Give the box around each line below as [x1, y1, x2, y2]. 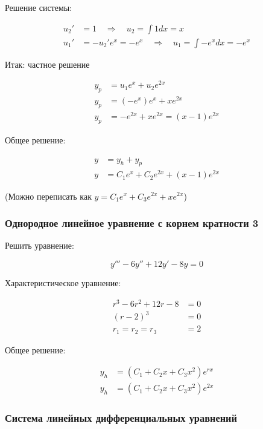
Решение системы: [5, 1, 72, 13]
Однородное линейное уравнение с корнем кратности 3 [5, 215, 259, 231]
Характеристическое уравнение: [5, 276, 121, 289]
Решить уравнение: [5, 239, 74, 252]
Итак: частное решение [5, 57, 90, 70]
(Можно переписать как [5, 189, 92, 202]
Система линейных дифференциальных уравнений [5, 410, 237, 425]
